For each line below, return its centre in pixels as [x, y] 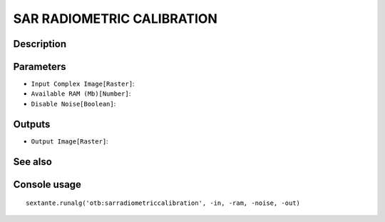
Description [40, 44]
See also [33, 162]
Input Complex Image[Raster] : [83, 84]
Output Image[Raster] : [70, 141]
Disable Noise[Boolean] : [73, 104]
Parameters [40, 67]
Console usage [47, 185]
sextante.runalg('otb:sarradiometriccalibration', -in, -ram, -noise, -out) [163, 203]
